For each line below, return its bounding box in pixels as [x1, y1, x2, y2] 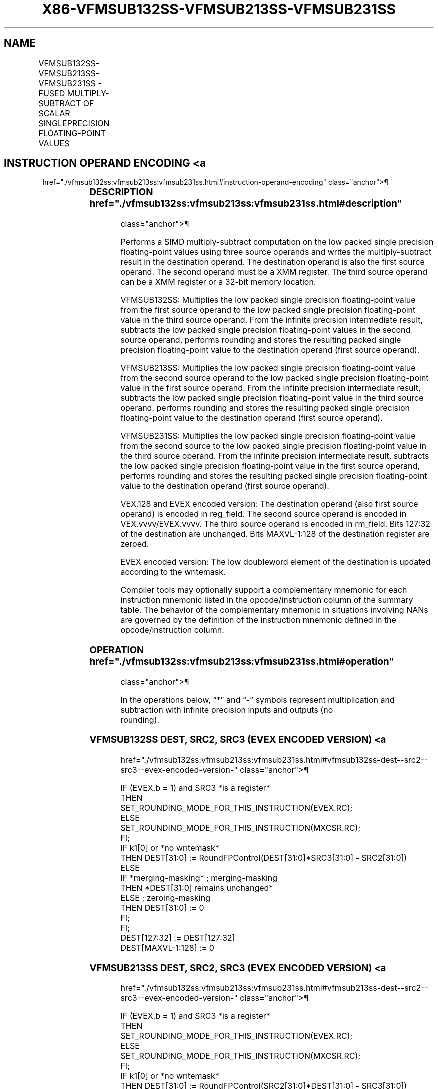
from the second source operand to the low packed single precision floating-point [120, 373, 429, 383]
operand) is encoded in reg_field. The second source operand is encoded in [120, 509, 407, 519]
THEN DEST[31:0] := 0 [120, 903, 204, 913]
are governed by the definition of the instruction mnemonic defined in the [120, 615, 396, 625]
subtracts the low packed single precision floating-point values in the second [120, 325, 411, 335]
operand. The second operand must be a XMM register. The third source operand [120, 267, 428, 277]
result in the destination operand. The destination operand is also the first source [120, 257, 425, 267]
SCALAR [38, 108, 70, 118]
